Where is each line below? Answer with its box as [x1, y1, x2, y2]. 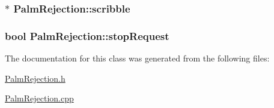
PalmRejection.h [5, 72, 65, 84]
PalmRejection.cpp [5, 92, 74, 104]
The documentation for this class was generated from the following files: [5, 52, 270, 64]
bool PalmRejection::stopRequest [5, 28, 169, 43]
